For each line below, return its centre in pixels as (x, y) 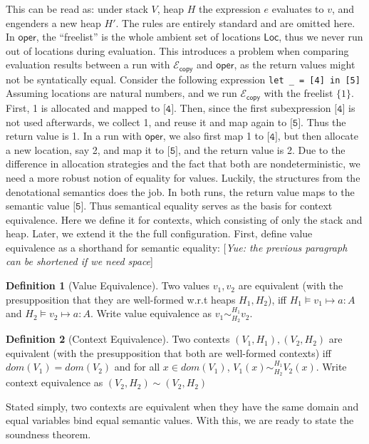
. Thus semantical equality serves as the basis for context (208, 206)
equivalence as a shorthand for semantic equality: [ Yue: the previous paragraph (177, 247)
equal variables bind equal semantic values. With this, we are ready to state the (180, 420)
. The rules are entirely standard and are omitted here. (235, 22)
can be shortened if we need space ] (79, 261)
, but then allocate (318, 136)
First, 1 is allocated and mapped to (83, 107)
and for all (137, 367)
